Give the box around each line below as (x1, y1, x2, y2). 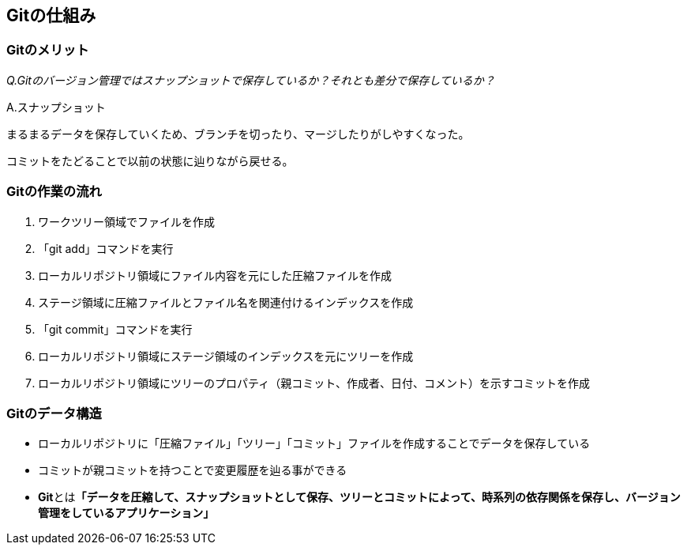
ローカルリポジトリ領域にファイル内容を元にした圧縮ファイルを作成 (38, 268, 392, 282)
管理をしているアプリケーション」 (38, 506, 215, 520)
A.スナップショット (6, 100, 106, 114)
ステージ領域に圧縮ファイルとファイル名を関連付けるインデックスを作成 (38, 295, 414, 309)
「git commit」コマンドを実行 (38, 322, 193, 336)
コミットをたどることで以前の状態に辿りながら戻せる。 (6, 153, 294, 168)
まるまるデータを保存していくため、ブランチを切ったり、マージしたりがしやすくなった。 (6, 126, 470, 141)
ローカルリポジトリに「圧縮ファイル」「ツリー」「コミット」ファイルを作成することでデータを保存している (38, 436, 591, 451)
